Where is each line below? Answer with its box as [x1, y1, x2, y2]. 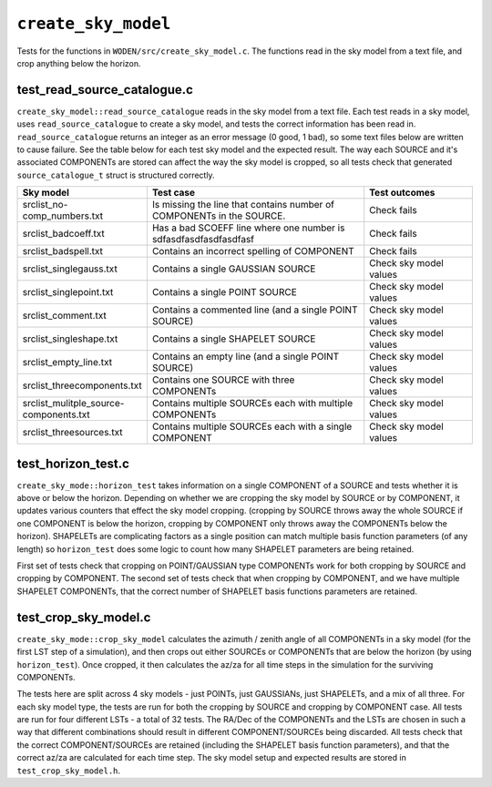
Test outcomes [369, 187, 436, 199]
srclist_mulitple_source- [22, 397, 125, 410]
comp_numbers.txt [22, 210, 104, 222]
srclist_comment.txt [22, 310, 107, 322]
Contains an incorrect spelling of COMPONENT [151, 245, 354, 258]
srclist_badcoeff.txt [22, 228, 105, 240]
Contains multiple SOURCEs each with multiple [151, 397, 354, 410]
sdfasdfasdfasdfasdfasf [151, 233, 255, 246]
